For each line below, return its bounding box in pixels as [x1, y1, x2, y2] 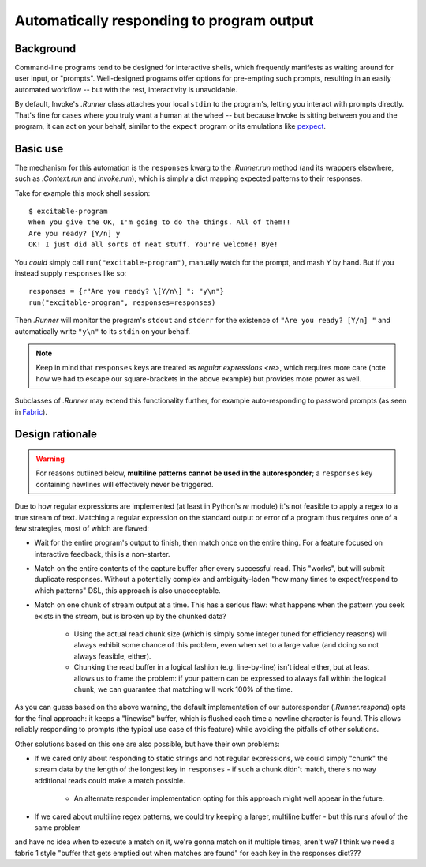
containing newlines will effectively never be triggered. [35, 479, 214, 489]
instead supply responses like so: [14, 268, 127, 278]
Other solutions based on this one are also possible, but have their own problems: [14, 739, 280, 749]
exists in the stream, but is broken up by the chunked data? [34, 611, 226, 621]
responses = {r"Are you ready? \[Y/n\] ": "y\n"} [28, 287, 225, 296]
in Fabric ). [14, 407, 47, 416]
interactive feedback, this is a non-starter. [34, 549, 170, 558]
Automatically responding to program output [14, 12, 315, 29]
